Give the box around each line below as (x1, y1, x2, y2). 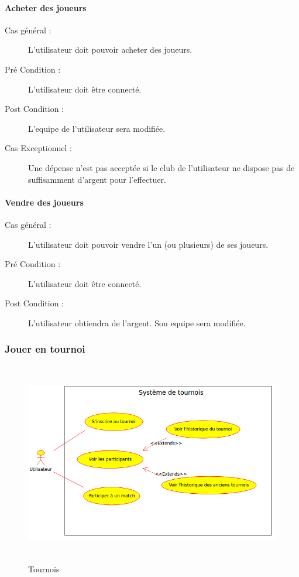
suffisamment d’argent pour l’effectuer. (28, 173, 166, 185)
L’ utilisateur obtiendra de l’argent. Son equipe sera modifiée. (28, 316, 246, 329)
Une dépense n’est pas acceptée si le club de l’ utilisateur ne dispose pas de (28, 161, 295, 173)
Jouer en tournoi (5, 342, 85, 356)
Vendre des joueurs (5, 196, 84, 208)
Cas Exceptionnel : (5, 142, 72, 154)
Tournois (28, 562, 60, 575)
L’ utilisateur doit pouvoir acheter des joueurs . (28, 43, 193, 56)
